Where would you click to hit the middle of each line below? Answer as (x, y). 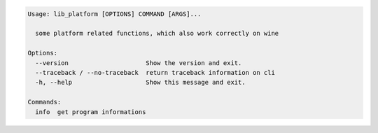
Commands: (44, 102)
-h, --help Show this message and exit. (140, 83)
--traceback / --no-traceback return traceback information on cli (155, 72)
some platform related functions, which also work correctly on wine (157, 34)
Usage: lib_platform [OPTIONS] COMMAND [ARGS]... (114, 14)
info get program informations (91, 112)
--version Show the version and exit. (139, 63)
